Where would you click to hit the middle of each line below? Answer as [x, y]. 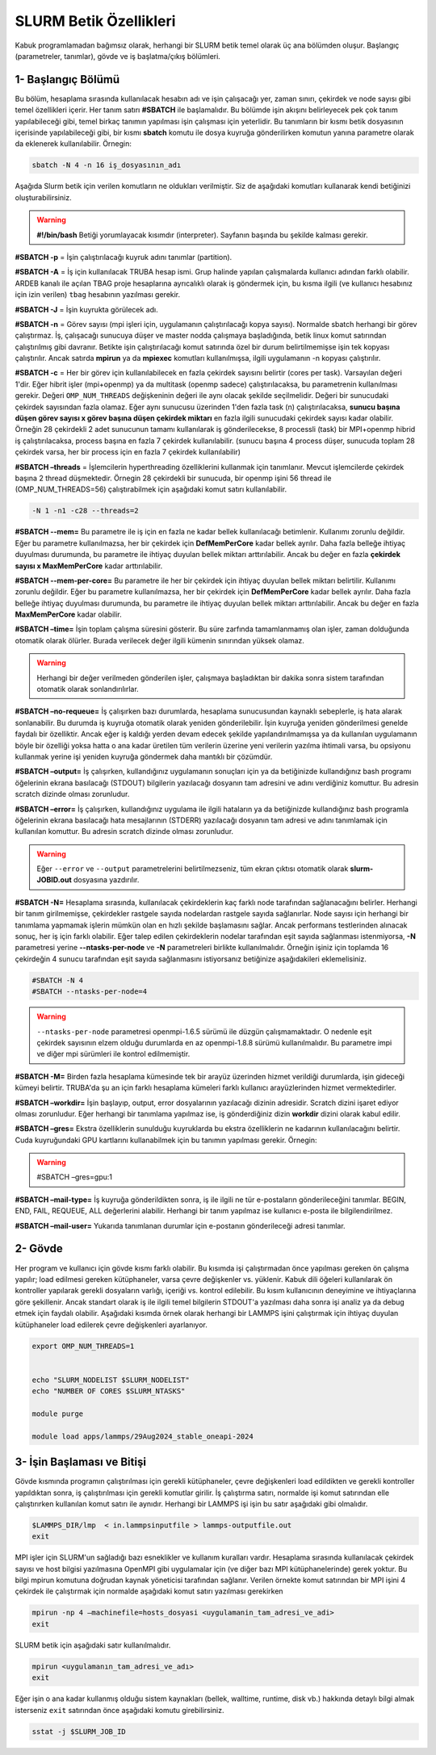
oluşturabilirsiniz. [43, 197]
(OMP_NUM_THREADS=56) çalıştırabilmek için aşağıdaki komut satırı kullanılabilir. [151, 489]
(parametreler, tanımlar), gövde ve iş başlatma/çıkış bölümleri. [118, 56]
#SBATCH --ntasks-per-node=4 [90, 992]
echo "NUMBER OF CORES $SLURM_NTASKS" [109, 1391]
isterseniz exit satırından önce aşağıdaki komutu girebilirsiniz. [119, 1710]
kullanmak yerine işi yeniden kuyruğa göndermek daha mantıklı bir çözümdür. [144, 756]
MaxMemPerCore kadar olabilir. [69, 614]
